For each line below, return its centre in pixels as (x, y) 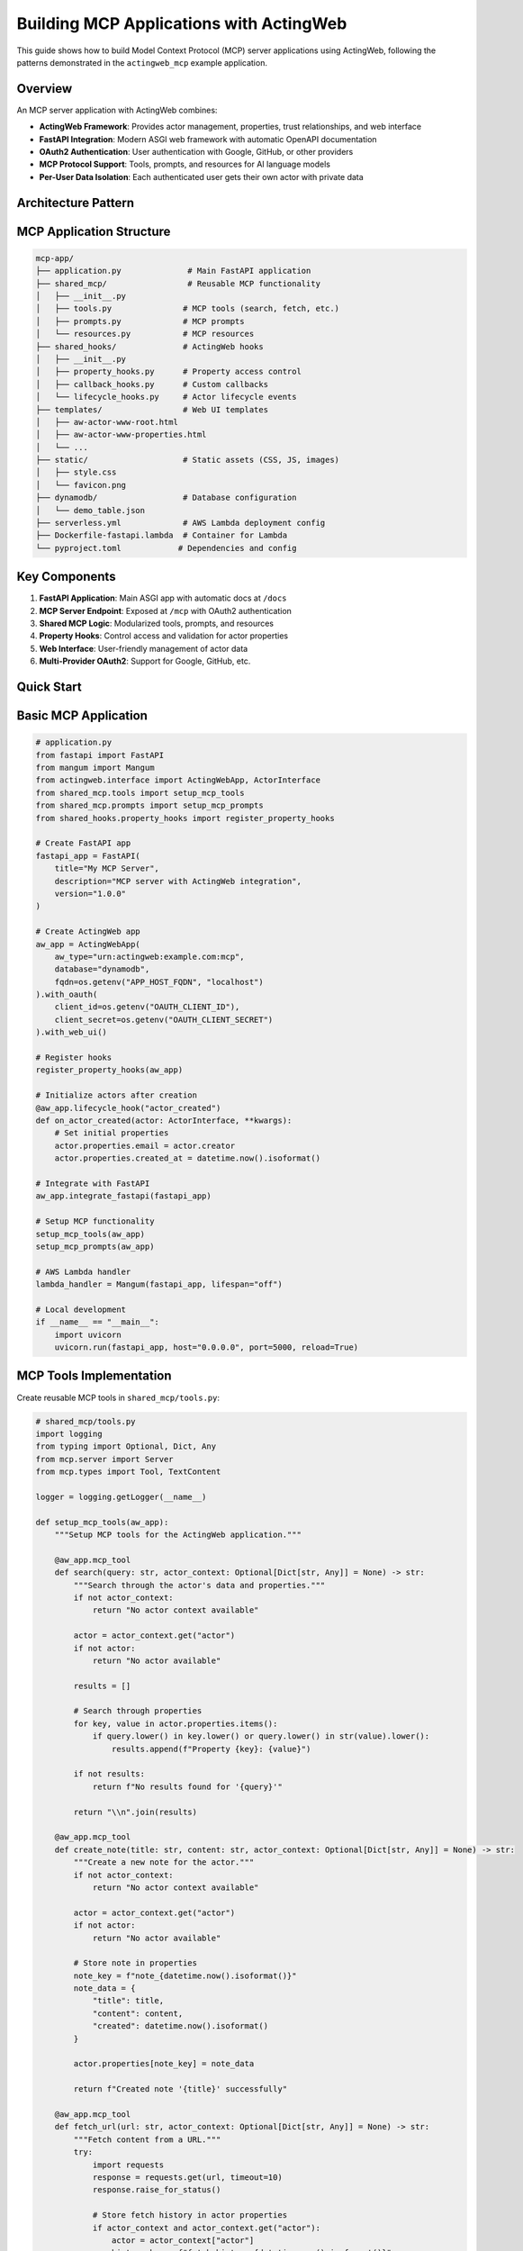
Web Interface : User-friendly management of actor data (144, 648)
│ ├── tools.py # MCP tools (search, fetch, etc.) (188, 309)
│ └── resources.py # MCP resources (145, 334)
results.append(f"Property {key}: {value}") (211, 1749)
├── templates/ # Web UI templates (152, 409)
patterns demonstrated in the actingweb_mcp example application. (142, 62)
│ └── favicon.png (81, 485)
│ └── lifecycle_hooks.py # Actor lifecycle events (166, 397)
